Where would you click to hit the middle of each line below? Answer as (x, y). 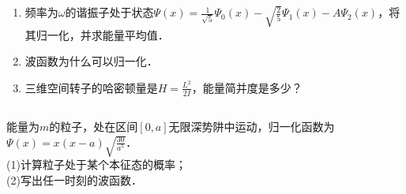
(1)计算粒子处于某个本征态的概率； (96, 164)
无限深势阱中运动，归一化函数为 (252, 127)
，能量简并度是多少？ (247, 87)
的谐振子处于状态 (109, 12)
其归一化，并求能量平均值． (97, 34)
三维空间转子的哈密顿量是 (91, 87)
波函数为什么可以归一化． (91, 61)
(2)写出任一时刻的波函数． (74, 179)
